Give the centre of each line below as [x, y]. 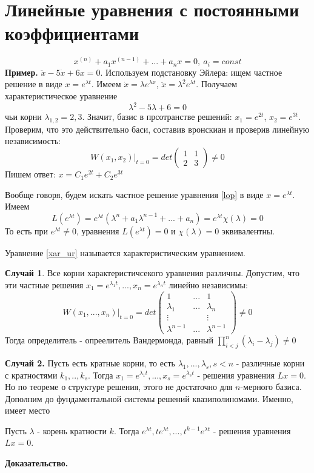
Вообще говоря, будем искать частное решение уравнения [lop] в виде [134, 194]
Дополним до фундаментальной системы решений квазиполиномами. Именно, [149, 398]
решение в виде [34, 84]
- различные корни [270, 362]
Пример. [22, 72]
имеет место [28, 410]
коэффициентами [72, 33]
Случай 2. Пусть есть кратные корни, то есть [90, 362]
